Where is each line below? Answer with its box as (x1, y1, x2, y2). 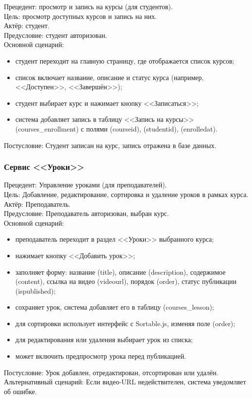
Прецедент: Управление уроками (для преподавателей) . (4, 180, 167, 190)
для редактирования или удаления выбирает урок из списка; (15, 334, 193, 345)
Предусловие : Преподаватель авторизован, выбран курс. (4, 208, 169, 218)
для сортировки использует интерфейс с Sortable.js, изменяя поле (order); (15, 318, 235, 328)
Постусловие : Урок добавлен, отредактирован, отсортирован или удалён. (4, 367, 218, 377)
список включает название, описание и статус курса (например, (15, 72, 204, 82)
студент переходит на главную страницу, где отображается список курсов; (15, 55, 235, 66)
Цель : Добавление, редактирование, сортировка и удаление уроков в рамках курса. (4, 189, 249, 199)
